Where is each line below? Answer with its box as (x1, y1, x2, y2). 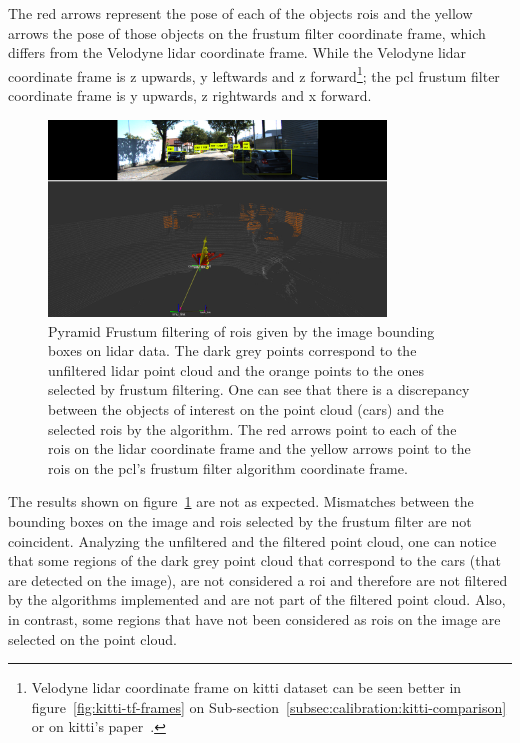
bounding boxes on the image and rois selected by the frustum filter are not (8, 510, 472, 531)
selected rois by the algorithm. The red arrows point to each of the (48, 418, 457, 439)
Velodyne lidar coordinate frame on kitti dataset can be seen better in (31, 677, 462, 698)
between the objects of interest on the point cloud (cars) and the (48, 399, 444, 419)
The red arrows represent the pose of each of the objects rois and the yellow (8, 3, 473, 23)
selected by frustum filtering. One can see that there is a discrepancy (48, 379, 470, 400)
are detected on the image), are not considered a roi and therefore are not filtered (8, 569, 508, 590)
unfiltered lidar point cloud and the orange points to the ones (48, 359, 424, 380)
